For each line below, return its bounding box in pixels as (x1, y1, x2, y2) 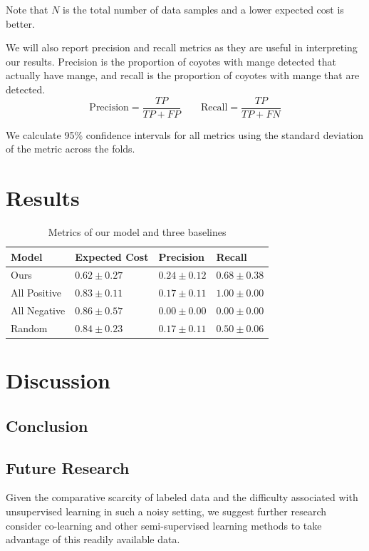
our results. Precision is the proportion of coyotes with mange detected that (6, 53, 336, 68)
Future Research (6, 456, 130, 478)
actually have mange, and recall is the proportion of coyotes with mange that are (6, 68, 360, 83)
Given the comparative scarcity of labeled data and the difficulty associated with (6, 490, 358, 505)
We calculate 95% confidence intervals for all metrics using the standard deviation (6, 127, 364, 142)
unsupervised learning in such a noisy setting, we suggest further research (6, 503, 327, 518)
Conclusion (6, 414, 88, 436)
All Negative (11, 303, 66, 318)
